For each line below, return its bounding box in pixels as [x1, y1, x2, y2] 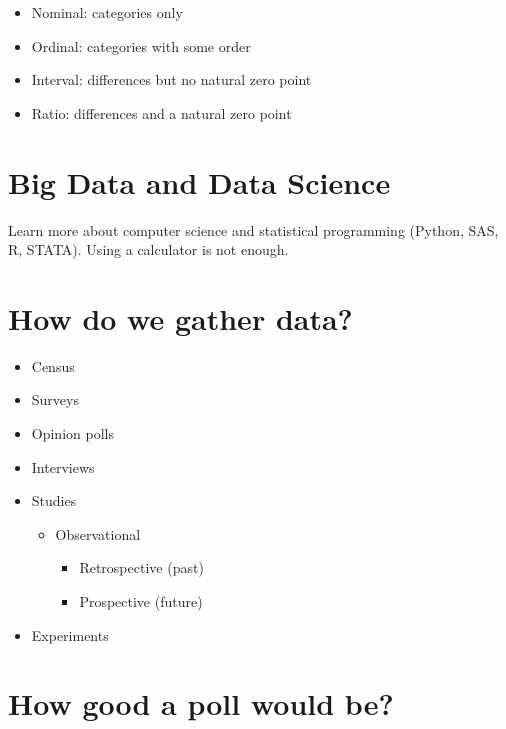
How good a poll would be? [8, 683, 394, 724]
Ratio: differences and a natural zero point [31, 102, 292, 123]
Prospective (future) [79, 590, 203, 611]
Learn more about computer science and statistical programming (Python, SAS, [8, 219, 499, 240]
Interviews [31, 456, 95, 477]
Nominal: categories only [31, 2, 183, 22]
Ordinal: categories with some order [31, 35, 251, 56]
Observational [55, 523, 141, 544]
